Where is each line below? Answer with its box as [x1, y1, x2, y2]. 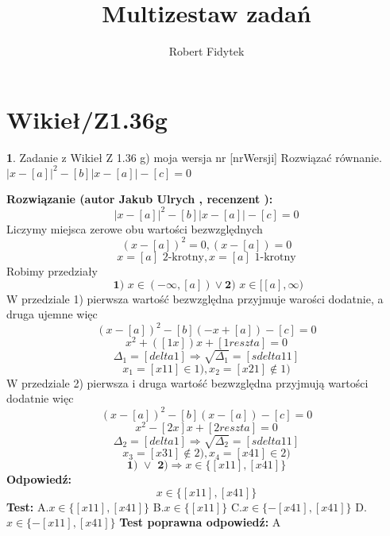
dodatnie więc [6, 390, 74, 407]
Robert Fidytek [168, 43, 245, 60]
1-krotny [254, 251, 296, 263]
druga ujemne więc [6, 306, 98, 322]
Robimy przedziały [6, 262, 98, 279]
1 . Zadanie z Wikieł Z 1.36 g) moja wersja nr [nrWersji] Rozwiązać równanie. [6, 148, 382, 165]
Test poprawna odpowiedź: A [119, 514, 281, 530]
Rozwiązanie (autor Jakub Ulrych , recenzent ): [6, 190, 273, 206]
